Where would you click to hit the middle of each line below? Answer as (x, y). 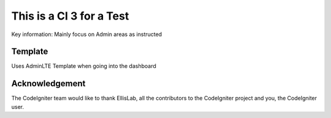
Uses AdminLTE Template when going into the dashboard (84, 66)
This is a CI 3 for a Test (70, 16)
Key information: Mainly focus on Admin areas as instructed (87, 34)
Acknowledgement (48, 83)
